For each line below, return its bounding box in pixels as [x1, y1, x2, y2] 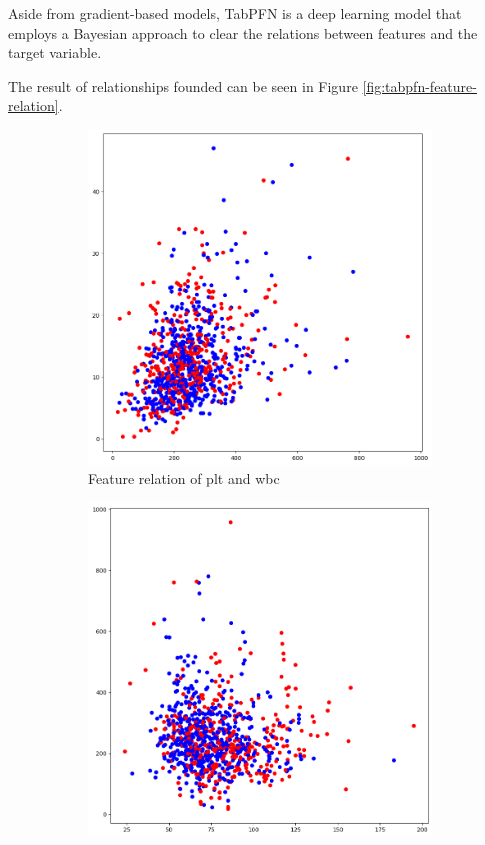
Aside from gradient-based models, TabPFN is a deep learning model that [8, 3, 462, 23]
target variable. [8, 42, 102, 63]
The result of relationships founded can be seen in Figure [8, 75, 358, 96]
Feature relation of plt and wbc [88, 468, 280, 489]
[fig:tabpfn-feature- [362, 75, 477, 96]
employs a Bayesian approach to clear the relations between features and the [8, 22, 478, 43]
